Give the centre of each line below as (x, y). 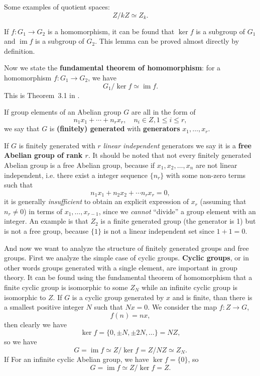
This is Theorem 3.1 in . (42, 95)
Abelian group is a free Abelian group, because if (80, 165)
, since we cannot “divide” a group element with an (177, 211)
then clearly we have (35, 324)
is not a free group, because (46, 231)
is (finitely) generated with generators (115, 128)
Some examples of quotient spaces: (57, 7)
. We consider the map (182, 307)
